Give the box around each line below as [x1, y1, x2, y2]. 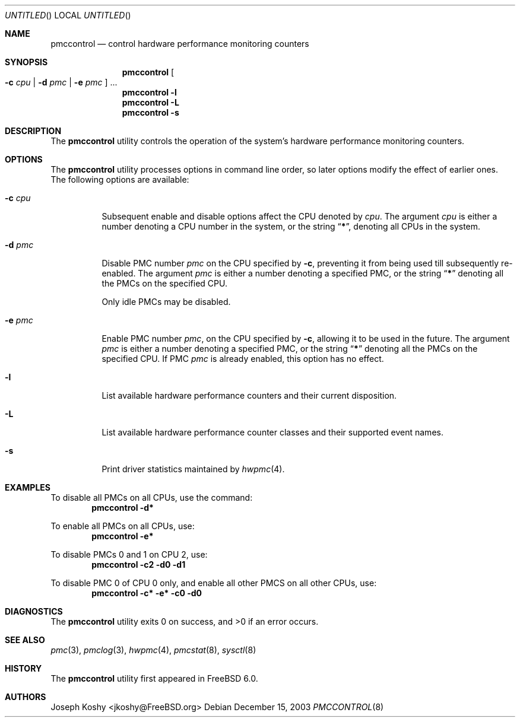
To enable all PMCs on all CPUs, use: [50, 521, 195, 531]
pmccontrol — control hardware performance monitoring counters [50, 39, 309, 49]
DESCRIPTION [5, 126, 62, 136]
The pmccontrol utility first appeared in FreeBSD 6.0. [50, 673, 258, 683]
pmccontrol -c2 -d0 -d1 [91, 559, 186, 570]
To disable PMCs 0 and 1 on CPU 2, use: [50, 549, 208, 559]
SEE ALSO [5, 635, 45, 645]
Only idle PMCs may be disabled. [102, 297, 231, 307]
